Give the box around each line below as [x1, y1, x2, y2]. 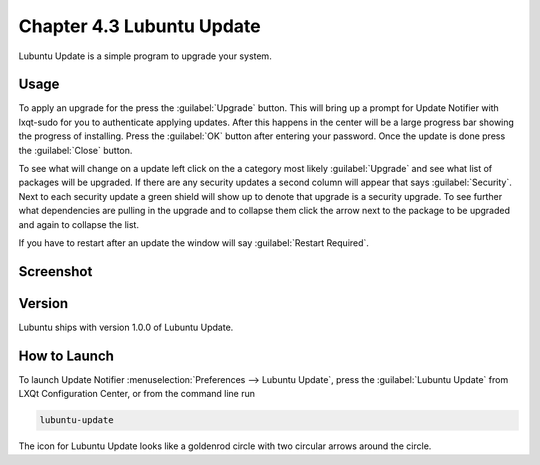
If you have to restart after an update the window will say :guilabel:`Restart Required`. [18, 236, 370, 249]
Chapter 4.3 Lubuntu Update [18, 15, 261, 37]
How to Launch [18, 347, 115, 364]
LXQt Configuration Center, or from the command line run [18, 388, 255, 400]
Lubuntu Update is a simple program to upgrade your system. [18, 50, 272, 62]
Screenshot [18, 263, 93, 280]
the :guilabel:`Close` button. [18, 144, 133, 156]
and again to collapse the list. [18, 218, 140, 230]
